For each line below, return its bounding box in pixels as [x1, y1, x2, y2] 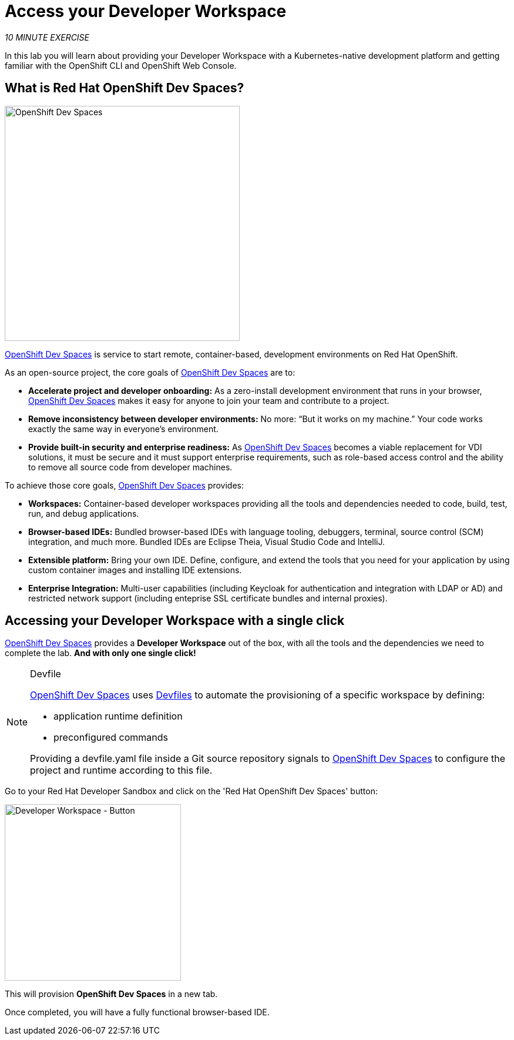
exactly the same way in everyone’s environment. [28, 423, 219, 434]
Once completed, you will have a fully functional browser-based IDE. [5, 1007, 270, 1018]
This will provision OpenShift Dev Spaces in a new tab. [5, 989, 218, 999]
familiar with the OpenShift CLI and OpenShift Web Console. [5, 60, 237, 71]
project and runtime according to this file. [30, 764, 213, 777]
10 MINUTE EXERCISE [5, 32, 90, 42]
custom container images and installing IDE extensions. [28, 564, 242, 575]
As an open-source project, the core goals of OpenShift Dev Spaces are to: [5, 367, 295, 377]
